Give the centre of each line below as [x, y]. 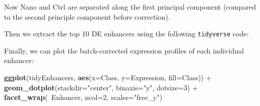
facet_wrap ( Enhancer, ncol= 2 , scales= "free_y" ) [83, 97]
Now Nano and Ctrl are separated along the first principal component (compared [130, 7]
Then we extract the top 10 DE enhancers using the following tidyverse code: [126, 34]
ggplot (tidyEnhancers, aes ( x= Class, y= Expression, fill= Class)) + [108, 77]
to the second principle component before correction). [87, 16]
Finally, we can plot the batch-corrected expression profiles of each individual [124, 50]
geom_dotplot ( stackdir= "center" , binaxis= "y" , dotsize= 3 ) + [101, 87]
